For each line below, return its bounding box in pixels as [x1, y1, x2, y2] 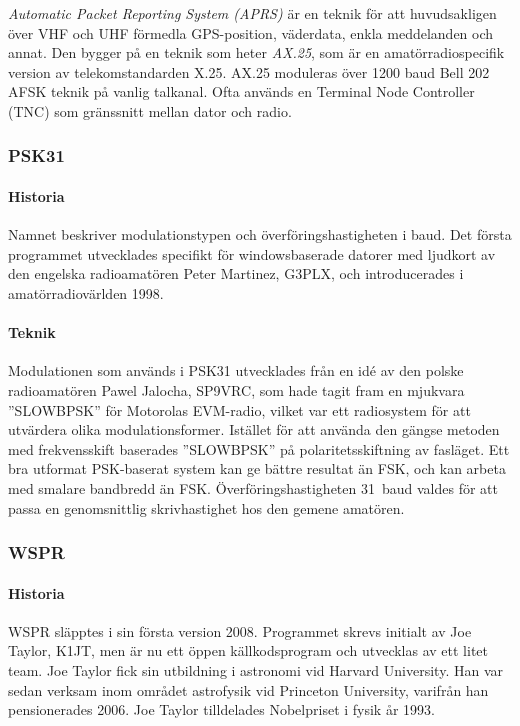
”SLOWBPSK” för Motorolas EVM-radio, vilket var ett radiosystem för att [8, 399, 471, 420]
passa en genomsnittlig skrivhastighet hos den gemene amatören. [8, 497, 405, 518]
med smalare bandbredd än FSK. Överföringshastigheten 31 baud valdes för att [8, 477, 498, 498]
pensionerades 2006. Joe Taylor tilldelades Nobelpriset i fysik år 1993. [8, 699, 435, 720]
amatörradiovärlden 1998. [8, 282, 164, 303]
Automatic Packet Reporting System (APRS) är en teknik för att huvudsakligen [8, 3, 497, 23]
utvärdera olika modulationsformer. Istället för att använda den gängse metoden [8, 419, 500, 440]
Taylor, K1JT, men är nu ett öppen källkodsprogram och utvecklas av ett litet [8, 640, 489, 661]
